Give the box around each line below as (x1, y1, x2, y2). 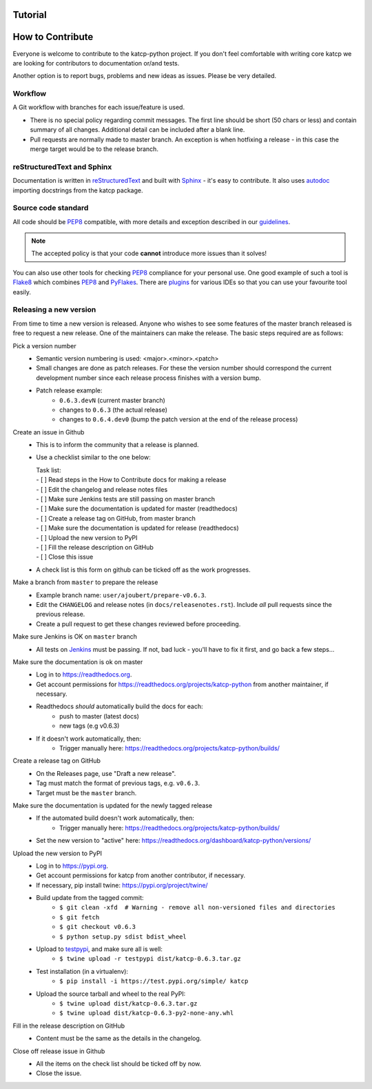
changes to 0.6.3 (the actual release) (59, 406, 168, 414)
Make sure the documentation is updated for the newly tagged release (12, 801, 213, 810)
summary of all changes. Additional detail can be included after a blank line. (30, 126, 245, 134)
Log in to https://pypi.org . (36, 861, 108, 870)
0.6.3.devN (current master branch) (59, 396, 165, 404)
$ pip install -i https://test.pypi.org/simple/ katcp (59, 977, 249, 986)
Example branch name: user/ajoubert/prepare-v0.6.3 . (36, 590, 207, 599)
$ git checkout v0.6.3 (59, 923, 136, 931)
